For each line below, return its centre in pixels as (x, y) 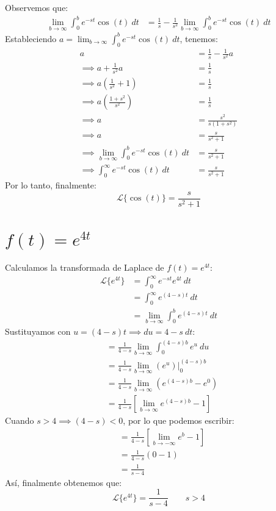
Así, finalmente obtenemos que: (64, 482)
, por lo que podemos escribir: (179, 420)
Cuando (20, 420)
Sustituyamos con (38, 331)
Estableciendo (31, 38)
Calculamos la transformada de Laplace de (85, 267)
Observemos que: (37, 7)
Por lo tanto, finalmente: (51, 185)
